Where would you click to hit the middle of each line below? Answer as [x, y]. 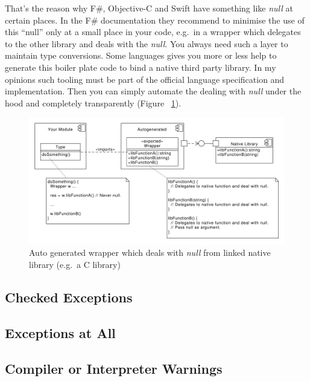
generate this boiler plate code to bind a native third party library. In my [141, 67]
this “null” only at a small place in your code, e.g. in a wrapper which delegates [153, 32]
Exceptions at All [60, 332]
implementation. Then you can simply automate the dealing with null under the [153, 91]
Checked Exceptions [69, 297]
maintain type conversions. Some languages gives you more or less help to [141, 55]
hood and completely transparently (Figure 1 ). [93, 103]
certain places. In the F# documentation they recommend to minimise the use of [155, 20]
